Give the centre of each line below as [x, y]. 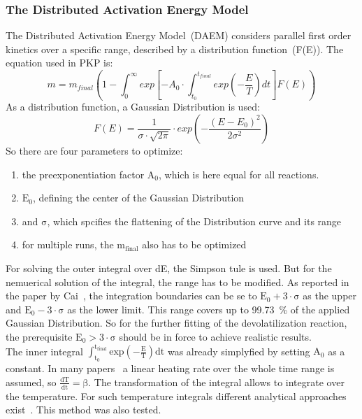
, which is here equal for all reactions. [239, 174]
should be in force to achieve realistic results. [215, 336]
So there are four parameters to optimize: [94, 151]
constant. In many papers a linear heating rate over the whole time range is [170, 368]
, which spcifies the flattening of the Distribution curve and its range [194, 221]
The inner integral [44, 351]
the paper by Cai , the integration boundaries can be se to [131, 296]
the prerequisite [39, 336]
